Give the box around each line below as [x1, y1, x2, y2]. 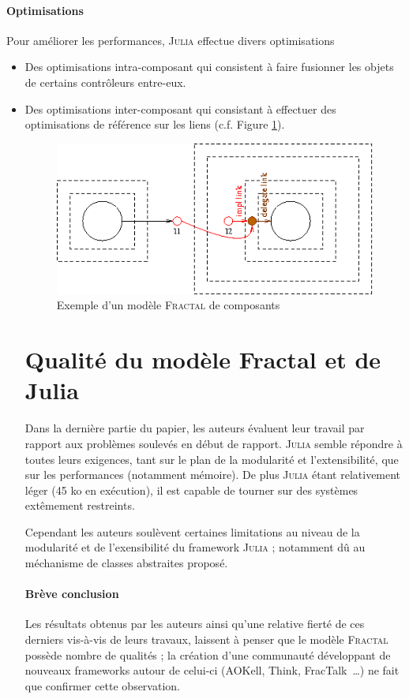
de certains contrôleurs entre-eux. [24, 73, 186, 90]
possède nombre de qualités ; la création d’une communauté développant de [24, 646, 391, 663]
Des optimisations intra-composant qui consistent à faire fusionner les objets [24, 58, 394, 75]
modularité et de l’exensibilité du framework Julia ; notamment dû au [24, 539, 366, 555]
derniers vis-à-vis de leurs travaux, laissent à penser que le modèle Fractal [24, 631, 388, 648]
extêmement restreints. [24, 497, 135, 514]
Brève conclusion [24, 585, 119, 602]
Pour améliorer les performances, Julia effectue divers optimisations [6, 32, 335, 48]
